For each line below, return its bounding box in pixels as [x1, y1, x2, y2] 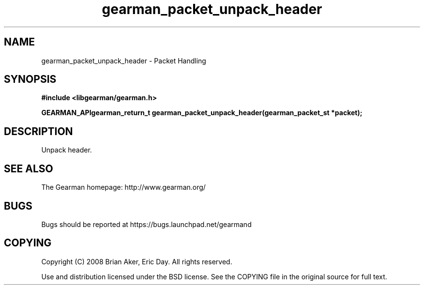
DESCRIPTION [4, 125, 73, 137]
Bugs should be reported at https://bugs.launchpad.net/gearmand [41, 220, 252, 228]
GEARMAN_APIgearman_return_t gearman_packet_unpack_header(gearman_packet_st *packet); [41, 108, 363, 117]
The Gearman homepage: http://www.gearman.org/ [41, 183, 206, 192]
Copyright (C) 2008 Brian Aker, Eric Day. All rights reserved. [41, 257, 232, 266]
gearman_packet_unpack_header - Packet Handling [41, 56, 206, 65]
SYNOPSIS [4, 73, 57, 86]
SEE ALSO [4, 162, 53, 175]
